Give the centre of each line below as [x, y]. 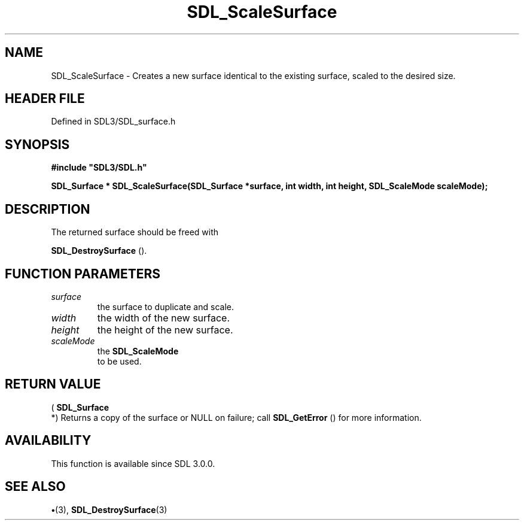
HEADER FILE [45, 99]
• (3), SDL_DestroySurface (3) [109, 509]
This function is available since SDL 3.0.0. [133, 463]
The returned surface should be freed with [135, 232]
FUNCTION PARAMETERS [83, 274]
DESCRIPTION [48, 209]
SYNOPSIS [37, 144]
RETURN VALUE [53, 384]
